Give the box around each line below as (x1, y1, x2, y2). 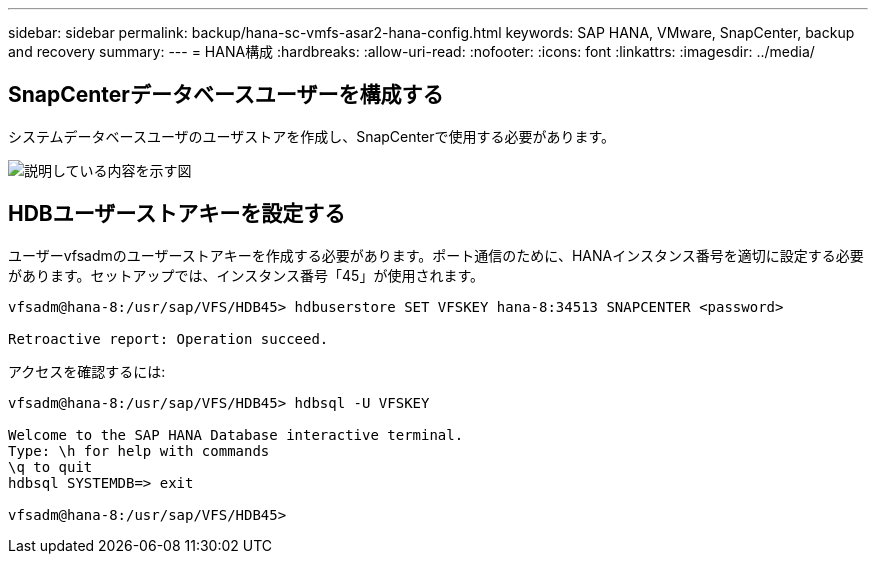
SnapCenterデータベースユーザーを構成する (8, 82, 444, 108)
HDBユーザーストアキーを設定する (8, 201, 346, 227)
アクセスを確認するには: (8, 362, 166, 380)
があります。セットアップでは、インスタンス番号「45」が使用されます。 (8, 266, 484, 284)
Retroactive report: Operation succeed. (8, 330, 329, 347)
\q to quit (8, 458, 93, 475)
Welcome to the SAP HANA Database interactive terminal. (8, 426, 464, 443)
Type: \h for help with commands (8, 442, 270, 459)
